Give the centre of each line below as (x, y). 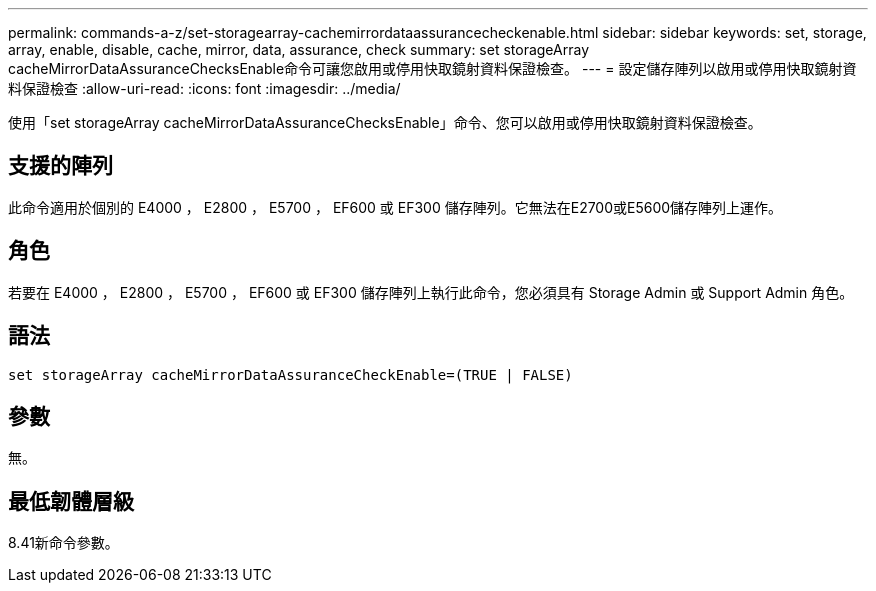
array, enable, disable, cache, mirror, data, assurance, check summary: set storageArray (299, 49)
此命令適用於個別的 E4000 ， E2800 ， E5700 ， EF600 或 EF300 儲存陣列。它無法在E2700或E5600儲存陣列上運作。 (395, 207)
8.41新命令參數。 (63, 543)
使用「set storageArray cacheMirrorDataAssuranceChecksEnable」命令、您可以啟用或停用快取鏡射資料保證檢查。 (385, 122)
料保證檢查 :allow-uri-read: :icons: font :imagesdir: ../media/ (204, 88)
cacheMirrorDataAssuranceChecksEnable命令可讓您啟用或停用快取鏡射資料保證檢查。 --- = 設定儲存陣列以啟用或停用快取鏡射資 (432, 68)
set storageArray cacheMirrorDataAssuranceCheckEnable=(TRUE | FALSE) (290, 374)
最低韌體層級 (71, 501)
